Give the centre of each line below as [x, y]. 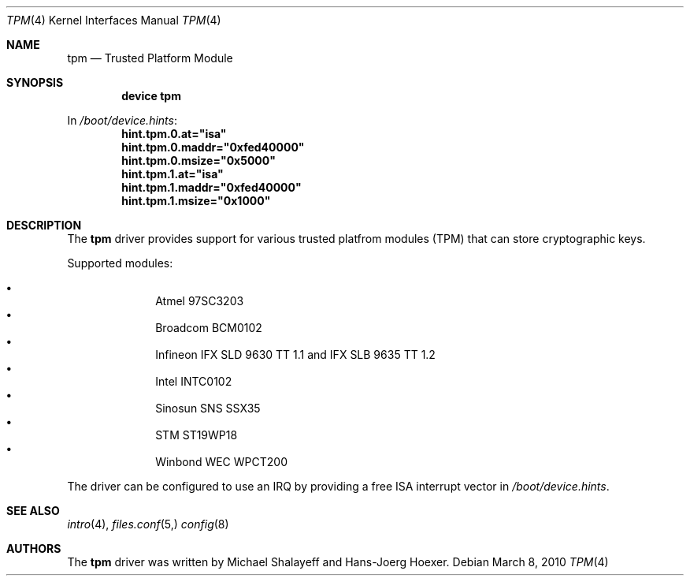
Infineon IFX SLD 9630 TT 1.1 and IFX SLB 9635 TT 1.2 [295, 354]
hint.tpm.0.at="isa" [174, 134]
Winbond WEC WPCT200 [221, 462]
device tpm [151, 96]
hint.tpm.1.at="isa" [172, 174]
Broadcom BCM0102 [209, 328]
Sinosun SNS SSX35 [208, 408]
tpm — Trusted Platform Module [150, 58]
